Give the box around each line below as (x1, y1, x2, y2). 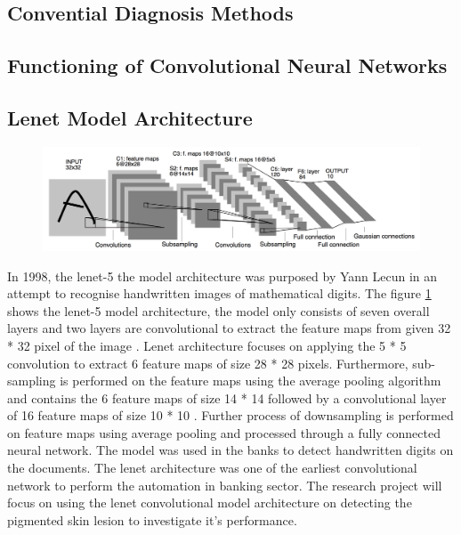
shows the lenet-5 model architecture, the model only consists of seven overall (7, 301, 430, 320)
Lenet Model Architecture (7, 103, 253, 131)
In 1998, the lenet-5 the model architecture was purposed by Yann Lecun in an (7, 266, 438, 285)
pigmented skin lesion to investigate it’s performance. (7, 510, 297, 529)
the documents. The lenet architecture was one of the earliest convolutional (7, 458, 417, 477)
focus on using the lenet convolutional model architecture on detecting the (7, 493, 412, 512)
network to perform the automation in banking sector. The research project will (7, 475, 442, 494)
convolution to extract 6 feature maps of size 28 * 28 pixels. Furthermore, (7, 353, 408, 372)
